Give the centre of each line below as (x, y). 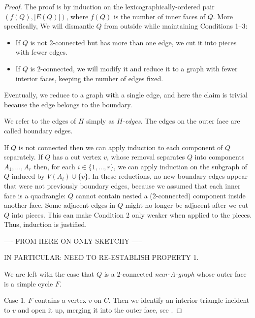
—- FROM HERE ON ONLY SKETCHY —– (73, 240)
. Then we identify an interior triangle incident (179, 300)
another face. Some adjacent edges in (60, 205)
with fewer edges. (41, 52)
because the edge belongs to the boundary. (68, 104)
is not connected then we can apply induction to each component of (121, 147)
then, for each (54, 166)
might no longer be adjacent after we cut (187, 205)
